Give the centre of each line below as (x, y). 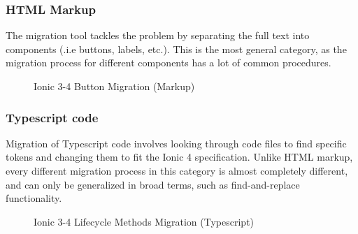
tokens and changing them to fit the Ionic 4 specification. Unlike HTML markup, (179, 157)
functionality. (34, 198)
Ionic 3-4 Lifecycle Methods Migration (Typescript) (144, 221)
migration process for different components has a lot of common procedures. (169, 63)
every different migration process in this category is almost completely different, (177, 170)
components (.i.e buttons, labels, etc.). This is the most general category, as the (176, 49)
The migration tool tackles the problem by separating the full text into (158, 35)
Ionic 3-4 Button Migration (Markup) (114, 86)
